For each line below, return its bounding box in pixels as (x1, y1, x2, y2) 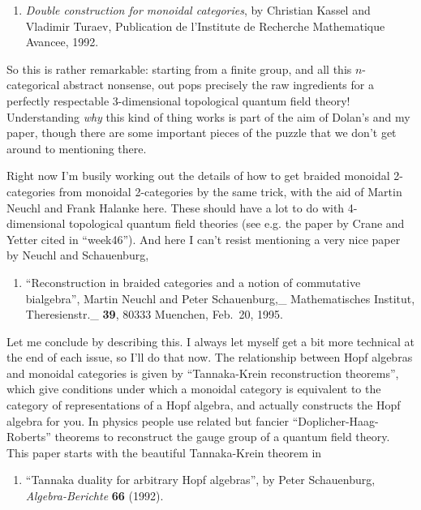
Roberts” (6, 428, 51, 445)
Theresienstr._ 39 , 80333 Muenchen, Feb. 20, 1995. (25, 306, 283, 323)
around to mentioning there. (6, 139, 147, 156)
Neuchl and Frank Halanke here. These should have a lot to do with (6, 199, 345, 216)
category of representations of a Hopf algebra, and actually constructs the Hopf (6, 396, 401, 414)
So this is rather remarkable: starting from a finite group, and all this (6, 60, 352, 77)
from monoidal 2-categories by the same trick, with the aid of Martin (58, 182, 402, 199)
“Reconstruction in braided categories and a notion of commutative (25, 273, 361, 290)
